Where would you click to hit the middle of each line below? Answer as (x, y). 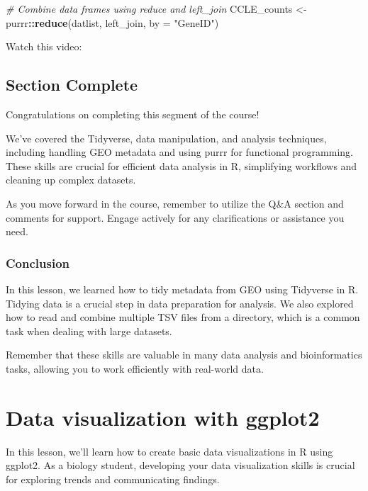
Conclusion (38, 263)
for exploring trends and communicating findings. (113, 479)
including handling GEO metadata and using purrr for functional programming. (179, 152)
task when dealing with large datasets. (89, 331)
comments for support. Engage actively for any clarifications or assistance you (175, 217)
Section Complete (72, 85)
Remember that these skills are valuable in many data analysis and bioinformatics (184, 355)
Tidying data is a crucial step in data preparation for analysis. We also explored (180, 303)
